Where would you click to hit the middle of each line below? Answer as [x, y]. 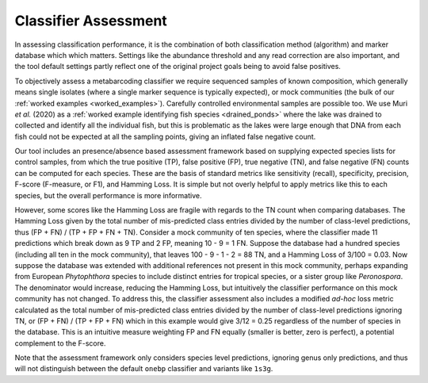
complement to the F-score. [60, 343]
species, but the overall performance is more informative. [108, 195]
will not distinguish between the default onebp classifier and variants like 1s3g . [144, 369]
